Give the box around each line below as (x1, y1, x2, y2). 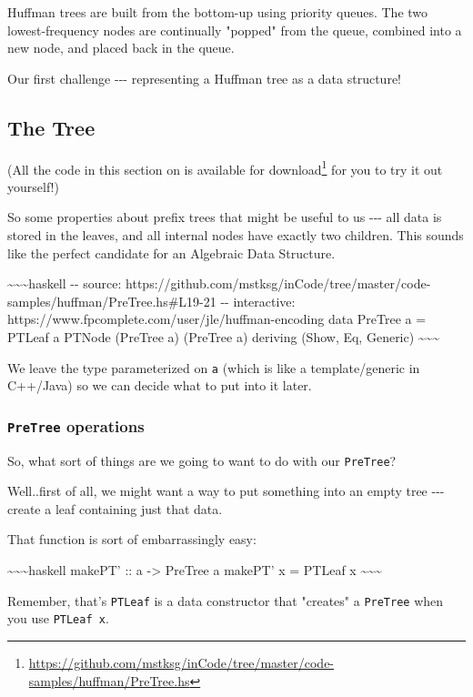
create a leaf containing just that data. (7, 499, 223, 518)
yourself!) (7, 177, 59, 196)
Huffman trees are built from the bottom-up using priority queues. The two (7, 3, 428, 21)
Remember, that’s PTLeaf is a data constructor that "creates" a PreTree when (7, 591, 444, 610)
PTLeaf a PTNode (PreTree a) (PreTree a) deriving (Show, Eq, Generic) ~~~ (7, 327, 440, 346)
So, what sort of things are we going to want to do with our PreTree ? (7, 450, 397, 470)
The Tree (7, 113, 96, 141)
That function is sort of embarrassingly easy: (7, 530, 257, 549)
